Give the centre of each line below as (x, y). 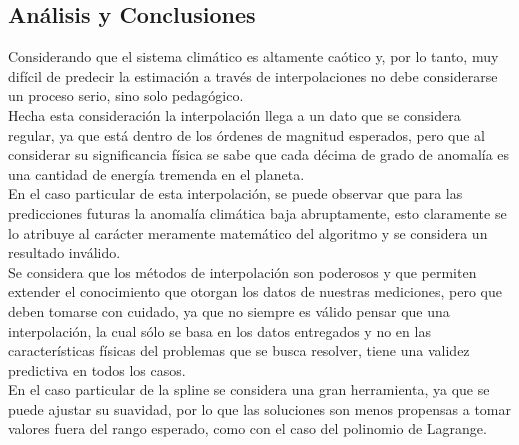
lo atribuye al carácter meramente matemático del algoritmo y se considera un (248, 232)
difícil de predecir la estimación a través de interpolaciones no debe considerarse (253, 75)
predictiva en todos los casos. (97, 369)
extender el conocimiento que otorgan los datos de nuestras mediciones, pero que (255, 291)
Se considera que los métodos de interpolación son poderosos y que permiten (242, 271)
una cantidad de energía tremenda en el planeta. (156, 173)
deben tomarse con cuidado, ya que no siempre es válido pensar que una (229, 310)
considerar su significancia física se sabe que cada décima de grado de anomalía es (259, 154)
